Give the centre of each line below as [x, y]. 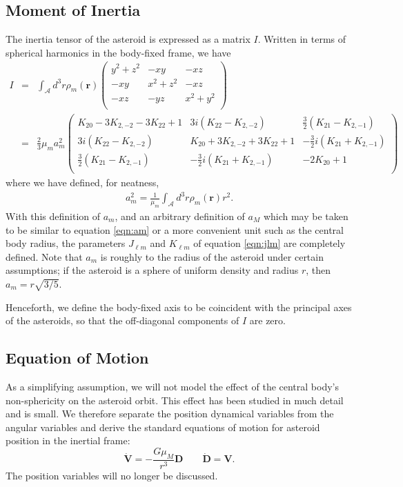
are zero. [267, 320]
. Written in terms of [302, 39]
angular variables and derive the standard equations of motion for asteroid [163, 427]
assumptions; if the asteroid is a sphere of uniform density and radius [152, 270]
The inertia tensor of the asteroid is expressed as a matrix [128, 39]
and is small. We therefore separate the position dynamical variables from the [170, 414]
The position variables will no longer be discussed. [112, 475]
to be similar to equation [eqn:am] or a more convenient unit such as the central [175, 229]
